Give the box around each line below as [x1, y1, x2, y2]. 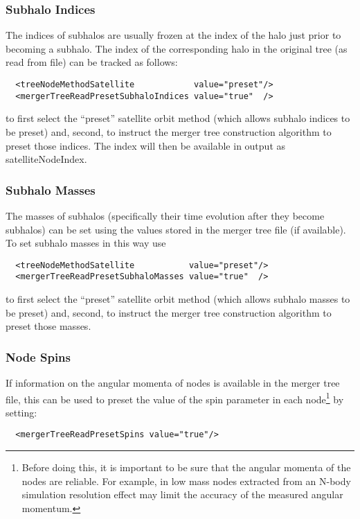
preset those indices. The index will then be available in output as [6, 138, 286, 152]
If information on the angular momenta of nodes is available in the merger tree [6, 376, 340, 389]
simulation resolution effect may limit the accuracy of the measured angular [21, 487, 343, 502]
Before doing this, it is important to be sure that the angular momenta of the [21, 460, 351, 475]
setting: [6, 405, 37, 419]
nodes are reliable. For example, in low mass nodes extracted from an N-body [21, 473, 351, 488]
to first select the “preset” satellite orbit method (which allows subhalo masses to [6, 292, 350, 306]
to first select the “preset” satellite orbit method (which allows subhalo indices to [6, 111, 350, 125]
